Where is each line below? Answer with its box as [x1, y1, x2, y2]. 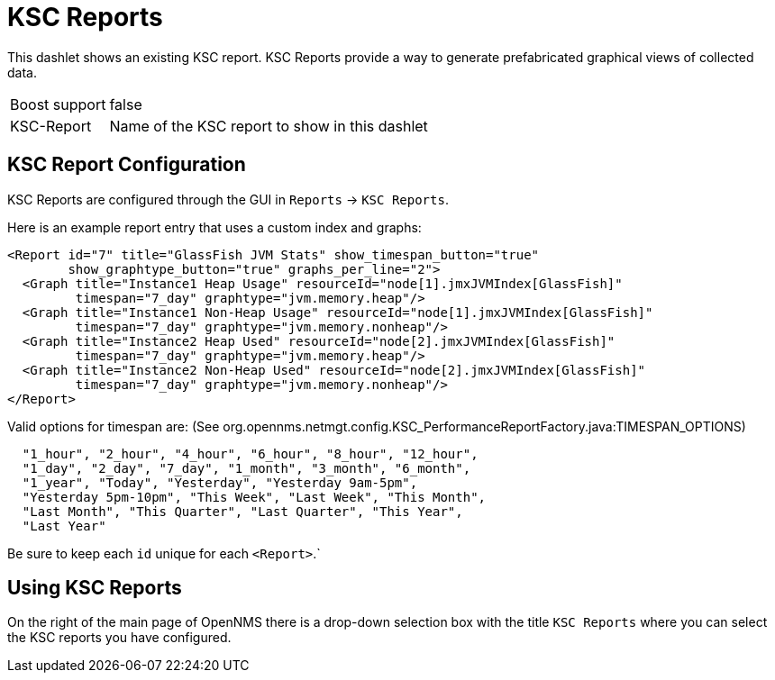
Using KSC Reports [7, 576, 182, 600]
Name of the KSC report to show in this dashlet [109, 116, 428, 135]
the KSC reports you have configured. [7, 630, 232, 646]
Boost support [10, 95, 106, 113]
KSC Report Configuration [7, 153, 246, 177]
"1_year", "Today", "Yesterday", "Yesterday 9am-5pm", [22, 475, 418, 490]
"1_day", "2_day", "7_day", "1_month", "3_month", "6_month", [22, 460, 471, 476]
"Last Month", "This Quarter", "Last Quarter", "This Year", [22, 503, 463, 519]
